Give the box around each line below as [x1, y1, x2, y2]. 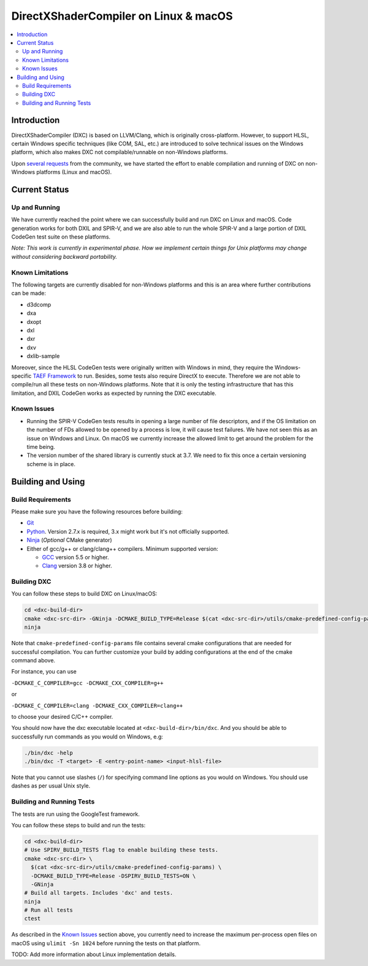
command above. [11, 656, 55, 664]
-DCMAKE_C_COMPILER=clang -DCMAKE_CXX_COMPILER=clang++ [11, 702, 183, 709]
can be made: [11, 289, 46, 297]
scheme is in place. [26, 460, 76, 467]
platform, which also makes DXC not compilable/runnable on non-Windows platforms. [11, 148, 228, 156]
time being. [26, 443, 55, 450]
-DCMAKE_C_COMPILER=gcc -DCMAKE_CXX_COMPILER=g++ [11, 680, 164, 686]
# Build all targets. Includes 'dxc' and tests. [24, 889, 174, 897]
